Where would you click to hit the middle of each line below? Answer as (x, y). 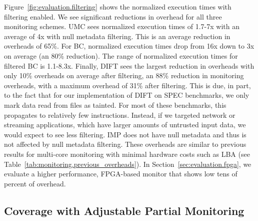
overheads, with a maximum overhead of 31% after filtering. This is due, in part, (127, 85)
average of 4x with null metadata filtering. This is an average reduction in (117, 36)
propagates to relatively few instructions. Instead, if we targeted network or (120, 115)
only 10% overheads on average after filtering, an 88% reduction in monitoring (124, 75)
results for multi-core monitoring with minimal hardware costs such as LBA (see (127, 154)
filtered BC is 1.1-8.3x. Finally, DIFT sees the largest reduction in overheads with (129, 65)
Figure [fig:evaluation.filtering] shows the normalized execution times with (118, 7)
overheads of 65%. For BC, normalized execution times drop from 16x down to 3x (129, 46)
